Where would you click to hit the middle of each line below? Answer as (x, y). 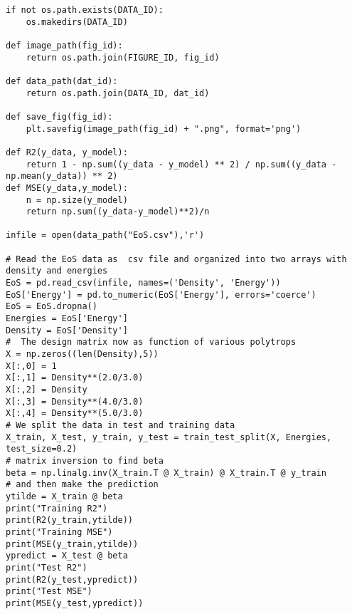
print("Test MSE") (49, 592)
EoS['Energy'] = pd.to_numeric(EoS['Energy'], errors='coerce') (161, 295)
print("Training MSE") (59, 532)
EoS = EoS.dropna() (52, 307)
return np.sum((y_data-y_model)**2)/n (118, 212)
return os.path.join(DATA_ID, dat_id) (118, 93)
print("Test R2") (47, 567)
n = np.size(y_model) (77, 200)
